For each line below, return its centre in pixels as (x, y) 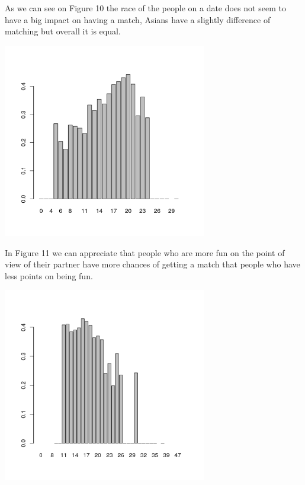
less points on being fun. (49, 275)
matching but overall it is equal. (63, 31)
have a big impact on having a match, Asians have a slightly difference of (138, 19)
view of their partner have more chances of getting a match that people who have (152, 264)
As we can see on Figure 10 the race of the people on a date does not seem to (145, 8)
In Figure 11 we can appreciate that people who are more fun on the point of (145, 252)
